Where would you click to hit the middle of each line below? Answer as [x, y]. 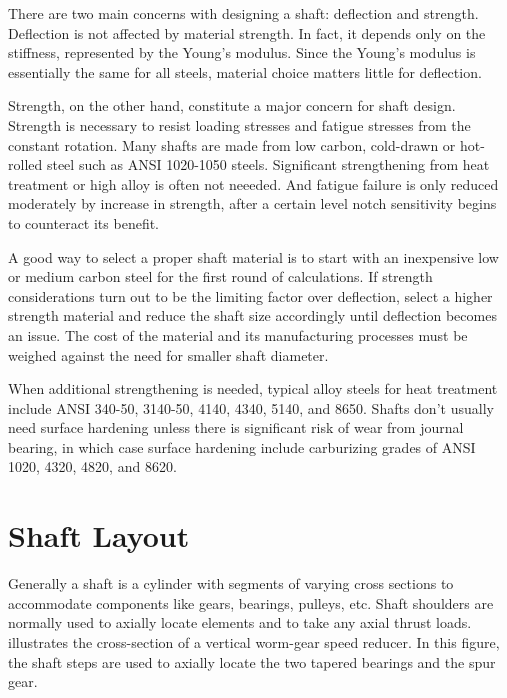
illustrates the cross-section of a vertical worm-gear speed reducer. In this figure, [254, 641]
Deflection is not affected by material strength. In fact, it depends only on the [247, 32]
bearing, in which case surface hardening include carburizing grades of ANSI [242, 446]
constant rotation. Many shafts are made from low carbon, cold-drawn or [232, 144]
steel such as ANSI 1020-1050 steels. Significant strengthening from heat [268, 164]
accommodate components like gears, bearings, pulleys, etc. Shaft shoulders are [251, 602]
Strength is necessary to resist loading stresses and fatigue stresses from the [239, 124]
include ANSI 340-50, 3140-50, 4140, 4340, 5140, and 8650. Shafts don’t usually [251, 407]
